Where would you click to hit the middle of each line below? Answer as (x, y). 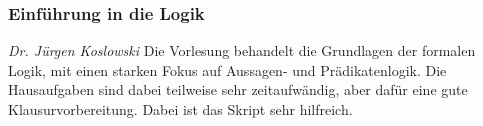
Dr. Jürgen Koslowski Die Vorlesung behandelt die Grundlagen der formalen (242, 50)
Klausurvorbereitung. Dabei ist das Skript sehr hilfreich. (180, 109)
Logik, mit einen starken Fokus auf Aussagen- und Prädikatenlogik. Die (227, 69)
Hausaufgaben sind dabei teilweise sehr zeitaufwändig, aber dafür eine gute (238, 89)
